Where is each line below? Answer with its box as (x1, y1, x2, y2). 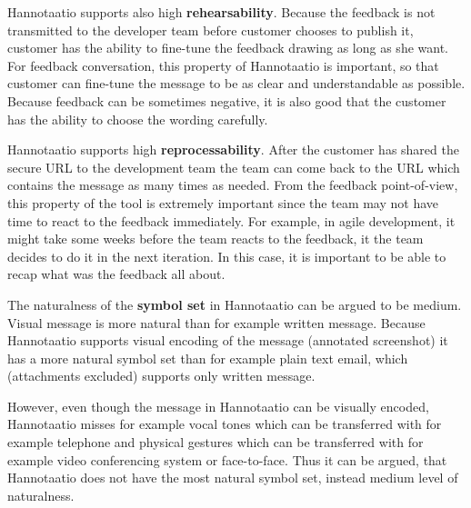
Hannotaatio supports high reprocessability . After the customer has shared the (7, 140, 459, 159)
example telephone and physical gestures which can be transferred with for (7, 433, 424, 452)
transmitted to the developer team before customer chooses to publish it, (7, 20, 414, 39)
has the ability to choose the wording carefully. (7, 109, 268, 128)
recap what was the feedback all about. (7, 264, 225, 284)
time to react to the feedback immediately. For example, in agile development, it (7, 211, 456, 230)
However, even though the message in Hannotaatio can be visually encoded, (7, 396, 429, 415)
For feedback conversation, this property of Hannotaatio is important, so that (7, 55, 439, 75)
